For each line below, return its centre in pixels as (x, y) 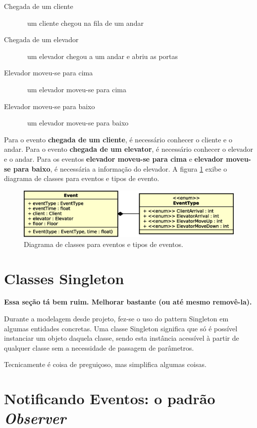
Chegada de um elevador (41, 39)
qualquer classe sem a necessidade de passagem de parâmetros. (99, 347)
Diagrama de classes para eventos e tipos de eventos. (103, 244)
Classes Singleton (64, 278)
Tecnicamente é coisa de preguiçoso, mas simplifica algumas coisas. (105, 364)
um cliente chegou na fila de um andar (85, 23)
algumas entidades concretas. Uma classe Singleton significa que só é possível (121, 328)
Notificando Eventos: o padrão (110, 398)
